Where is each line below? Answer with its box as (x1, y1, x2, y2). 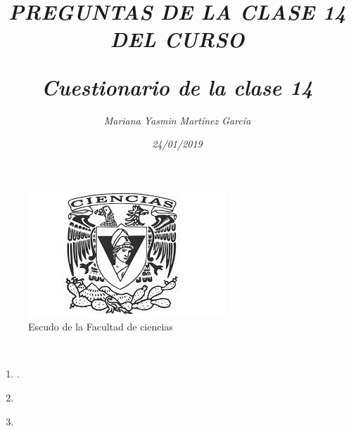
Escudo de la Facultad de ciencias (28, 319, 173, 334)
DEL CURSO (110, 25, 245, 54)
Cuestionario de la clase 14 (42, 72, 313, 101)
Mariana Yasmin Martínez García (103, 112, 251, 127)
